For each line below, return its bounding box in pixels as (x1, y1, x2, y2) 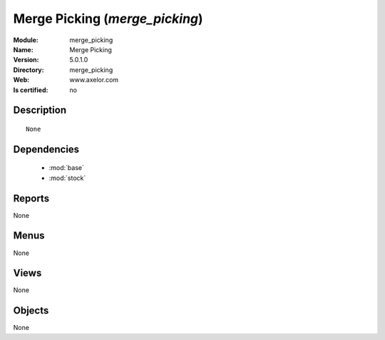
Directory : (13, 65, 44, 74)
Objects (13, 304, 49, 317)
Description (13, 104, 67, 116)
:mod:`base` (48, 164, 85, 172)
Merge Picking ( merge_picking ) (13, 11, 203, 26)
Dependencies (13, 143, 80, 155)
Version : (13, 56, 39, 64)
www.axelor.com (69, 76, 119, 84)
